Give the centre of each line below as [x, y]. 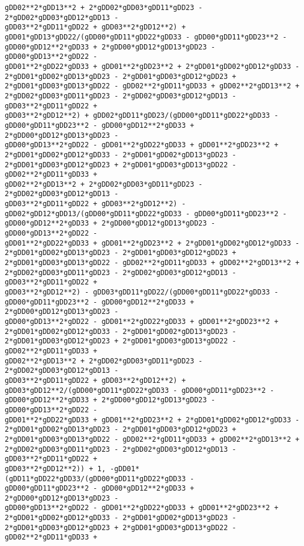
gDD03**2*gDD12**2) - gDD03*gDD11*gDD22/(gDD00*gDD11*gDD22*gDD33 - [142, 292]
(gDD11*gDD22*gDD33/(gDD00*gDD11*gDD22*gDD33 [95, 479]
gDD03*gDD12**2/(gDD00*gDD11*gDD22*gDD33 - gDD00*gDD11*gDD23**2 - [140, 390]
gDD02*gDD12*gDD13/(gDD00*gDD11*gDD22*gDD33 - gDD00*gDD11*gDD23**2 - [146, 214]
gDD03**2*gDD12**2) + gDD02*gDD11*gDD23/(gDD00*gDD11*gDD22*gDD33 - [142, 116]
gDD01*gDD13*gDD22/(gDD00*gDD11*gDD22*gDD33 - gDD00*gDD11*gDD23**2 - [146, 37]
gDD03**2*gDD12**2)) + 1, [55, 469]
